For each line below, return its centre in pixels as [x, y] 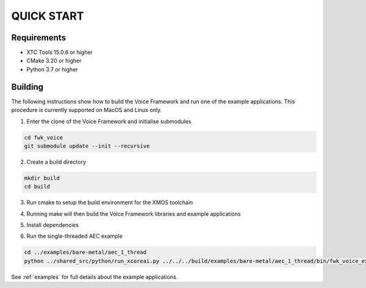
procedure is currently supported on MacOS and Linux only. [86, 110]
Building [27, 87]
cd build [37, 187]
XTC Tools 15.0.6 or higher [59, 53]
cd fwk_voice [44, 137]
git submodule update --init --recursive [87, 146]
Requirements [39, 38]
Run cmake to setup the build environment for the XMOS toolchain [110, 202]
